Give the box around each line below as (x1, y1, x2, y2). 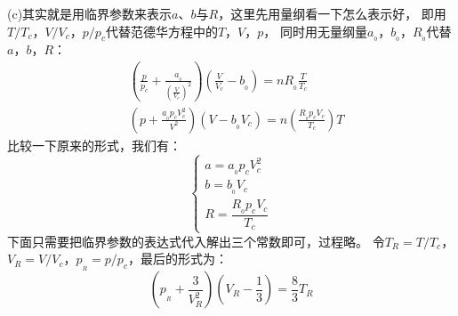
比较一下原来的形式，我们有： (7, 135, 181, 154)
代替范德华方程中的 (105, 21, 218, 40)
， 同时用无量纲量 (263, 21, 367, 40)
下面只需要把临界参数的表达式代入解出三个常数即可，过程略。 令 (7, 231, 385, 250)
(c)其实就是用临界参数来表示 (7, 4, 173, 22)
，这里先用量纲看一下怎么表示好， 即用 (218, 4, 446, 22)
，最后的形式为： (127, 249, 228, 268)
